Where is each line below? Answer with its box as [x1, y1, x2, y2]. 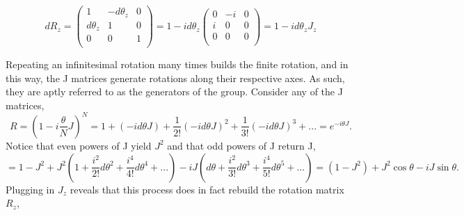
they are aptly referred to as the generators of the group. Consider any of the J [6, 84, 343, 99]
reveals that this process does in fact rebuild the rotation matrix [70, 182, 344, 196]
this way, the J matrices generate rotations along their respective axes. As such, [6, 70, 345, 85]
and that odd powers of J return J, [167, 138, 316, 152]
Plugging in [6, 182, 55, 196]
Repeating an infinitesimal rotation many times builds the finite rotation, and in [6, 57, 349, 72]
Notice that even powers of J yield [6, 138, 152, 152]
